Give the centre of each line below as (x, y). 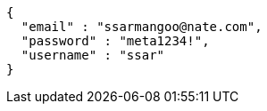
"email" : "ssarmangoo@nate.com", (142, 27)
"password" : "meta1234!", (115, 41)
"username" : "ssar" (93, 55)
